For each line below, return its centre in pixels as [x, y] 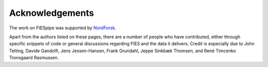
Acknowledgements [52, 13]
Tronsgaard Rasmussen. [34, 58]
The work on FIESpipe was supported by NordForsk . [63, 28]
